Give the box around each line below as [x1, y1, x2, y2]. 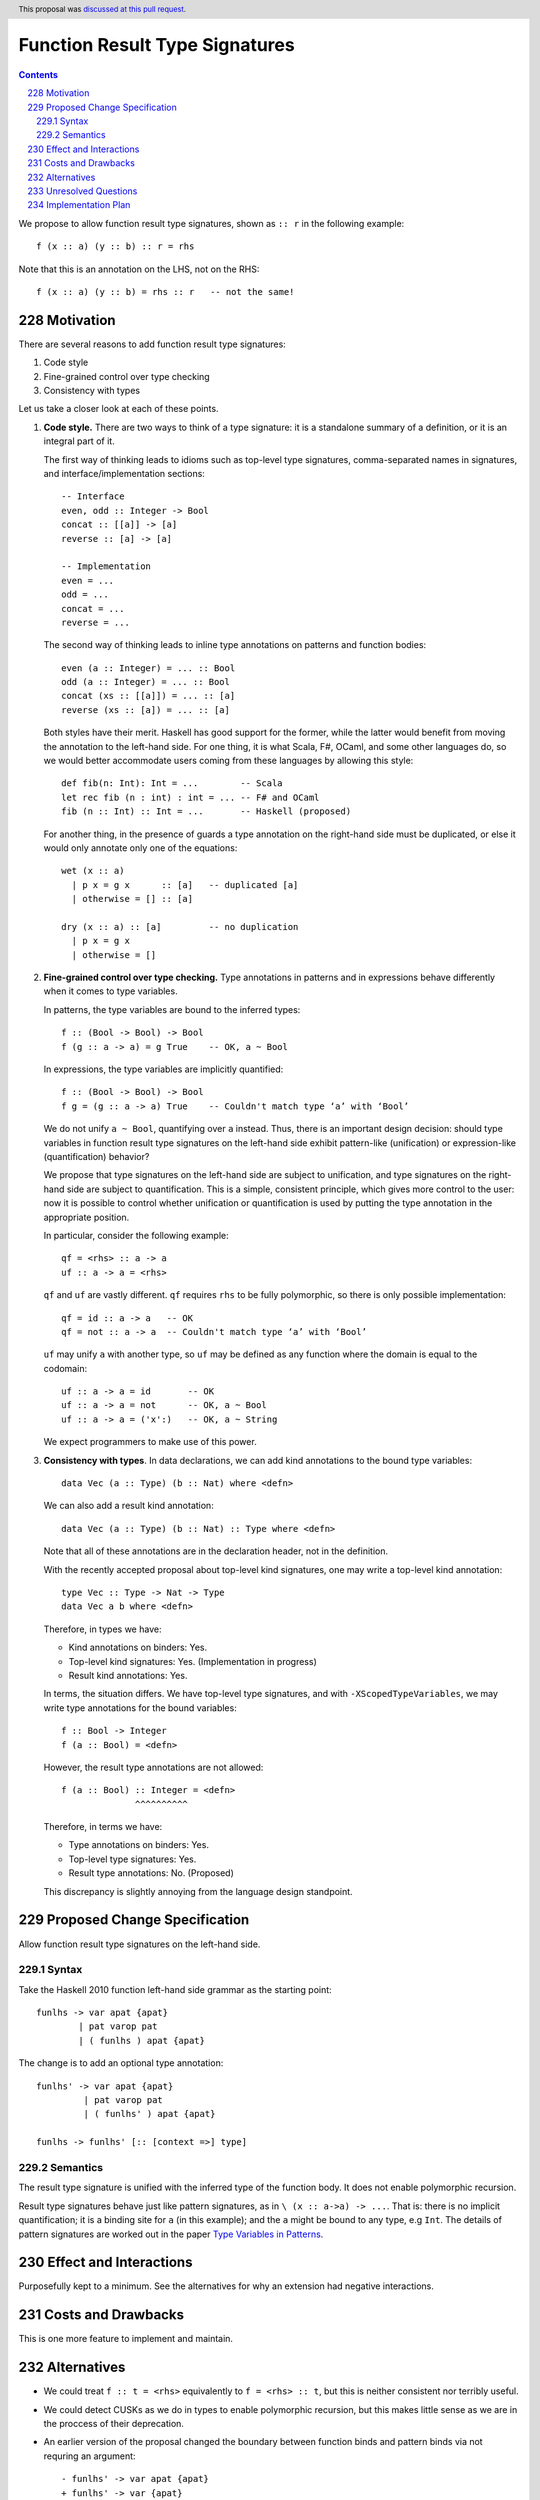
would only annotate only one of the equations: [43, 841, 238, 854]
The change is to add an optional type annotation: [18, 2057, 224, 2069]
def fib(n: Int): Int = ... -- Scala [61, 778, 284, 789]
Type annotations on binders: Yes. [68, 1839, 210, 1851]
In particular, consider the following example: [43, 1229, 229, 1241]
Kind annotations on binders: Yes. [68, 1641, 208, 1654]
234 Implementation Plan [27, 199, 131, 211]
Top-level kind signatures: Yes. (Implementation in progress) [68, 1655, 317, 1667]
